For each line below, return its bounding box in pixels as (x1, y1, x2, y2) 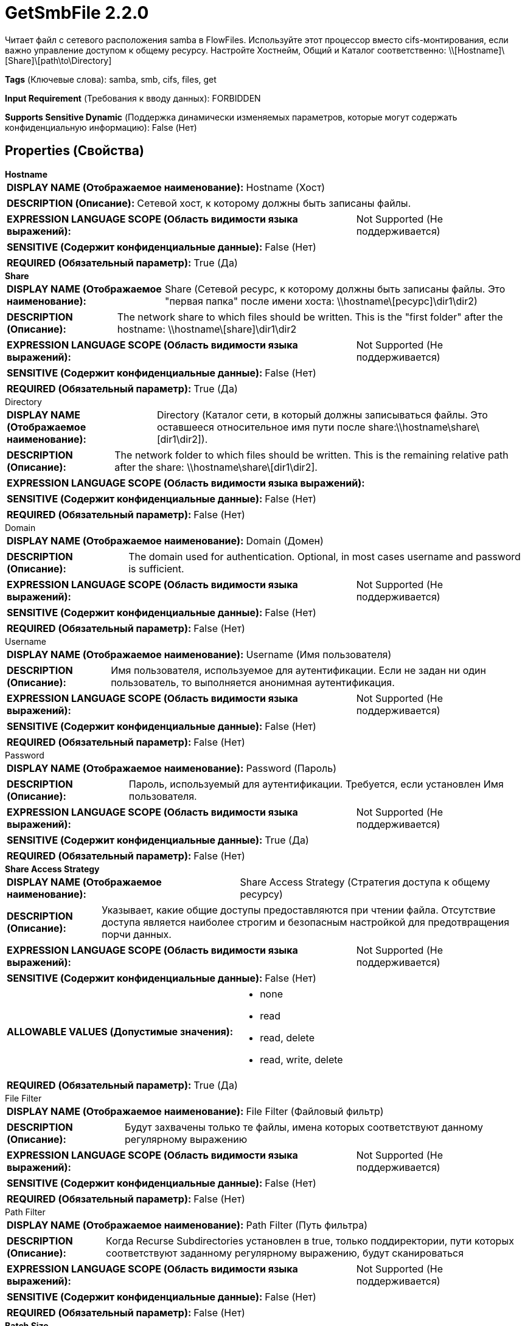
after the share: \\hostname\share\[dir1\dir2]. (114, 460, 318, 473)
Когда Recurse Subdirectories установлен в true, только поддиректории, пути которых (106, 1234, 514, 1247)
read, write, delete (260, 1053, 343, 1066)
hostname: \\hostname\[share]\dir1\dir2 (117, 322, 297, 335)
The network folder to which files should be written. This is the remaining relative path (114, 448, 509, 461)
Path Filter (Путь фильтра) (246, 1218, 368, 1231)
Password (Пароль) (246, 762, 337, 774)
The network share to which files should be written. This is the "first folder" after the (117, 310, 503, 323)
